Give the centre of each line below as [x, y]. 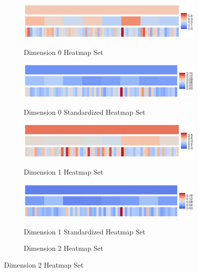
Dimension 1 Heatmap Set [64, 172]
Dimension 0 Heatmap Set [64, 52]
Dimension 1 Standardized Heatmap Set [85, 231]
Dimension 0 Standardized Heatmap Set [85, 112]
